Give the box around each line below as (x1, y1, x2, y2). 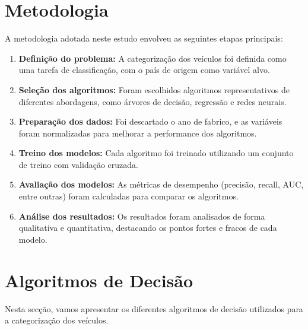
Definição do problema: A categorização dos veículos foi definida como (18, 52, 287, 64)
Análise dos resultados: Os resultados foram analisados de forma (18, 210, 265, 222)
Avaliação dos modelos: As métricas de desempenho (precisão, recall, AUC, (18, 178, 304, 191)
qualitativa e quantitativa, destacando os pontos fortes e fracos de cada (18, 221, 277, 234)
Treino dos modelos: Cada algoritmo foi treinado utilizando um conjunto (18, 147, 294, 159)
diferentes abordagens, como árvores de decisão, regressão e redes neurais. (18, 95, 287, 107)
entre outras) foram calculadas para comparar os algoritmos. (18, 190, 239, 202)
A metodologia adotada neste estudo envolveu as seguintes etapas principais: (5, 32, 283, 45)
